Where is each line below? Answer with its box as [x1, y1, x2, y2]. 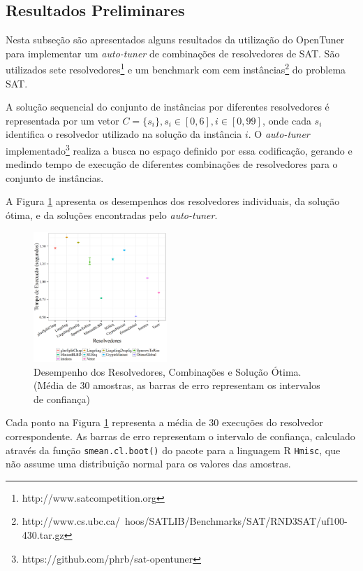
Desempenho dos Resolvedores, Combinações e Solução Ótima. [34, 364, 302, 379]
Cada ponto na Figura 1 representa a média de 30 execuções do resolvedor [6, 415, 323, 430]
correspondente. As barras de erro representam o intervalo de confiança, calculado [6, 429, 355, 443]
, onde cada [262, 113, 311, 127]
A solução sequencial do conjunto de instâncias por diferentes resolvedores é [6, 99, 329, 114]
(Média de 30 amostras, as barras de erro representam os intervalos [34, 378, 320, 393]
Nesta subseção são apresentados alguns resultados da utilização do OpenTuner [6, 32, 345, 47]
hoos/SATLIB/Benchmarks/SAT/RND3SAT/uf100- [124, 514, 348, 528]
